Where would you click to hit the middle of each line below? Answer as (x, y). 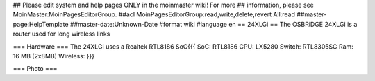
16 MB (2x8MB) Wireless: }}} (54, 56)
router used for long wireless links (61, 34)
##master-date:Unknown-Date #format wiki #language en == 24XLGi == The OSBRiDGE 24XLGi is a (214, 24)
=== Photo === (35, 69)
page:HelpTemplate (41, 24)
